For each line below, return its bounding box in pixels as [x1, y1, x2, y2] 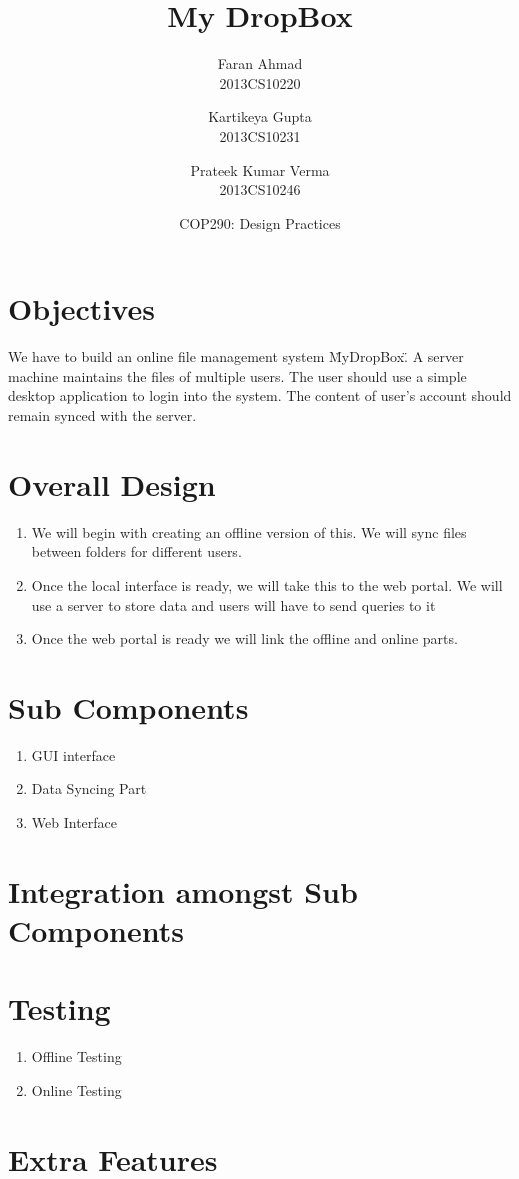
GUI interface [31, 744, 116, 765]
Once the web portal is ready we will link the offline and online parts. [31, 628, 458, 649]
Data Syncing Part [31, 778, 147, 799]
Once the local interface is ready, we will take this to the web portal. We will [31, 574, 503, 595]
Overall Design [8, 463, 216, 504]
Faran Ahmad [217, 53, 303, 74]
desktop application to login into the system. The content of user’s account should [8, 385, 512, 406]
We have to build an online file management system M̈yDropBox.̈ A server [8, 346, 464, 367]
